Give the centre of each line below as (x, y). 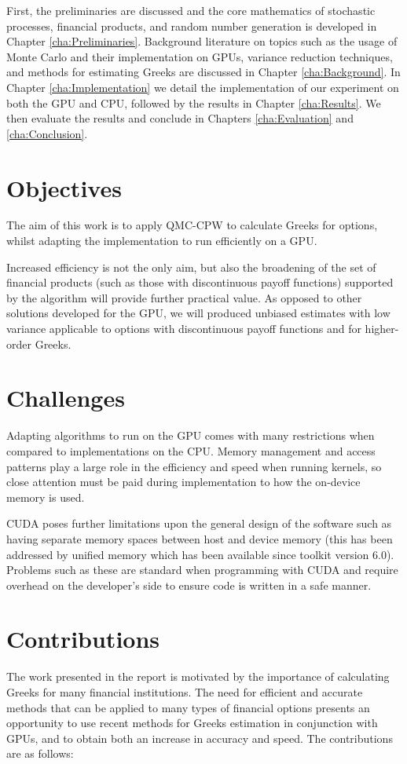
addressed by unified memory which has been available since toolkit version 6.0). (200, 554)
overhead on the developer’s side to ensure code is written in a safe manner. (189, 585)
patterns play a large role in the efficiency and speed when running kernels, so (194, 466)
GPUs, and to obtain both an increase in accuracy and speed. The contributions (200, 738)
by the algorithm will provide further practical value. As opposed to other (184, 297)
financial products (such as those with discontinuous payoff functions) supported (200, 282)
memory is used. (46, 497)
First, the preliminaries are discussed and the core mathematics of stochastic (191, 10)
